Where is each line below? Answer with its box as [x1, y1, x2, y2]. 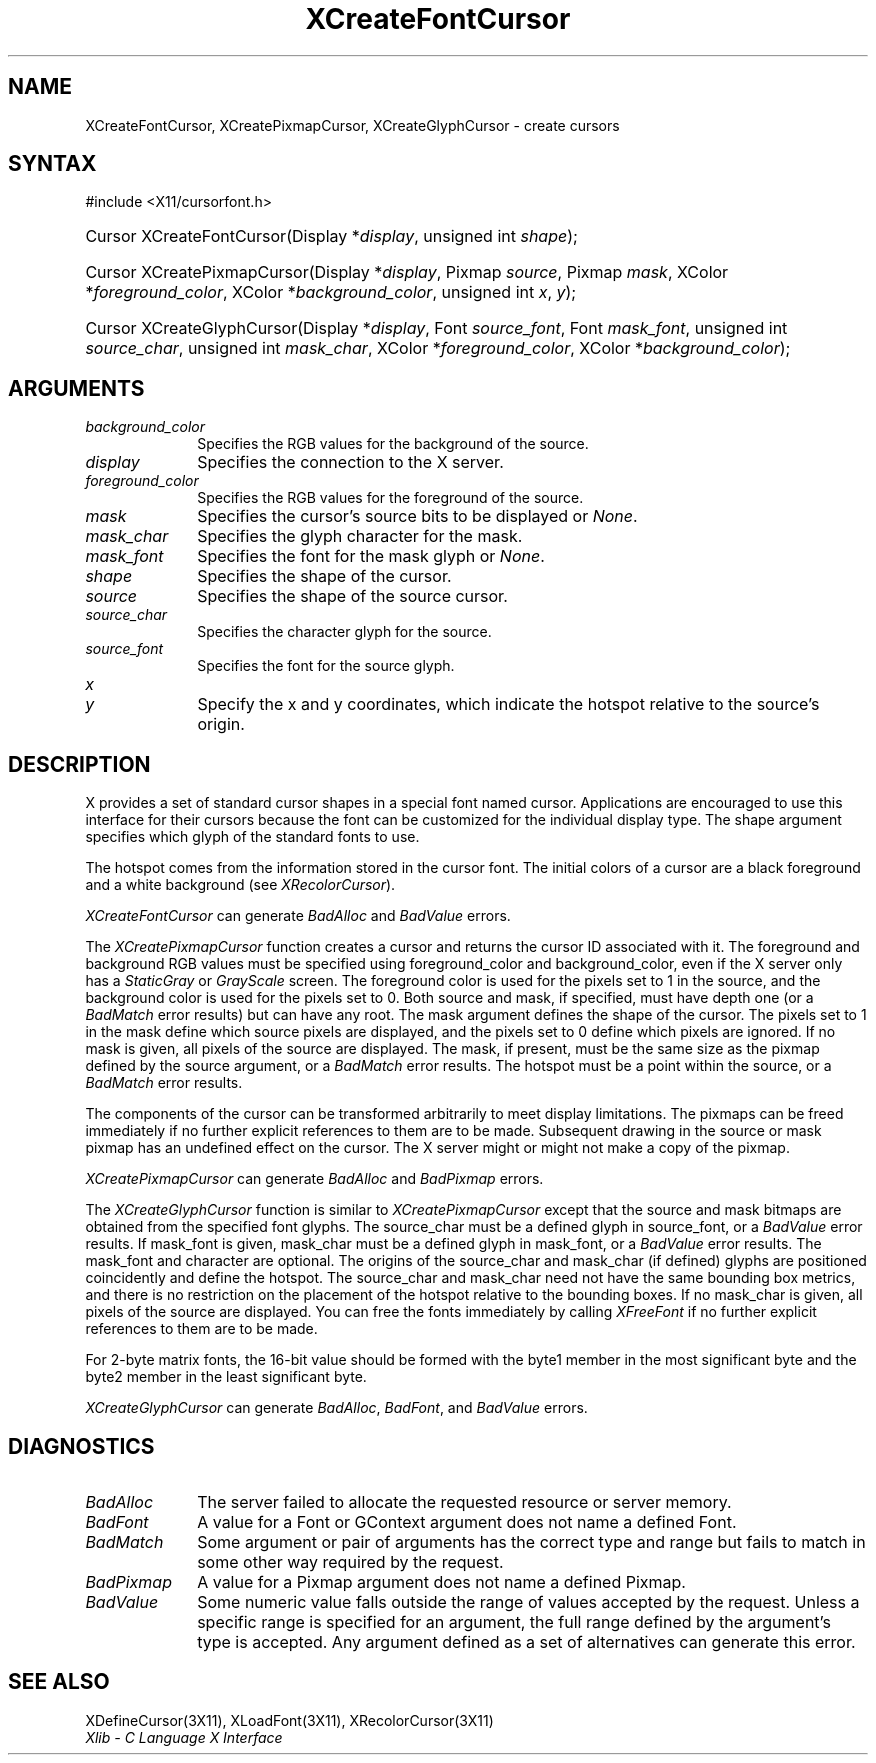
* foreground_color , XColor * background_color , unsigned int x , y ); [85, 282, 577, 303]
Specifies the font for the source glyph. [197, 657, 455, 675]
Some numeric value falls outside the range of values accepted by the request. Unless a [197, 1591, 860, 1612]
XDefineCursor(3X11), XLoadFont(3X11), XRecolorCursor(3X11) [85, 1711, 494, 1729]
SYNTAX [8, 151, 97, 177]
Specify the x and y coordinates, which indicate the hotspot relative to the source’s [197, 694, 820, 715]
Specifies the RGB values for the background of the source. [197, 435, 589, 453]
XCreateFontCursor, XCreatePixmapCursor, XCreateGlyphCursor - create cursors [85, 116, 620, 134]
